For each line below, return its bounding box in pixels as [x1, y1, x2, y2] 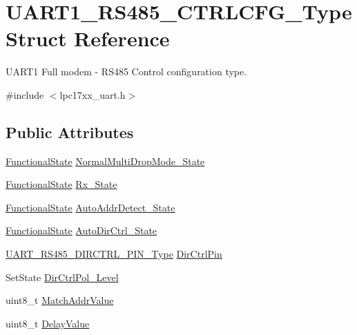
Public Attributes [6, 121, 134, 142]
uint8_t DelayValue [6, 316, 90, 330]
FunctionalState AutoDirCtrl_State [6, 223, 157, 238]
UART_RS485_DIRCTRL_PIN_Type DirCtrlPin [6, 247, 222, 261]
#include [6, 87, 44, 102]
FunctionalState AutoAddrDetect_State [6, 200, 175, 214]
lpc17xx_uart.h [59, 87, 126, 102]
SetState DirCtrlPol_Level [6, 269, 119, 284]
